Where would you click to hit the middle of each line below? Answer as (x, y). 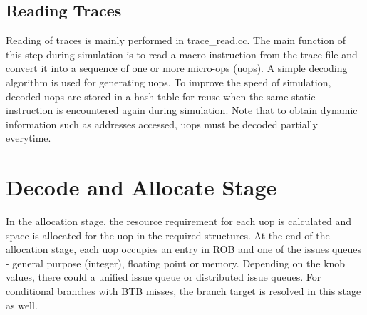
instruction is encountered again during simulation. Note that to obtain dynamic (182, 110)
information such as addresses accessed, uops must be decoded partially (162, 124)
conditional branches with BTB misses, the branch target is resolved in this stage (183, 291)
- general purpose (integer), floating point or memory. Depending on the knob (176, 263)
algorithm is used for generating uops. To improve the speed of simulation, (169, 82)
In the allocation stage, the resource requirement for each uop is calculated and (179, 221)
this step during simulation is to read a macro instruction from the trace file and (182, 54)
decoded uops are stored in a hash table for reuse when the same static (161, 96)
